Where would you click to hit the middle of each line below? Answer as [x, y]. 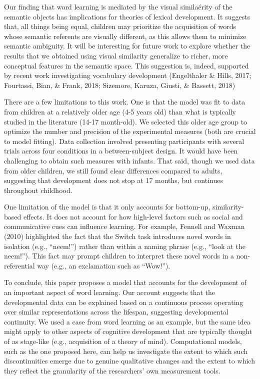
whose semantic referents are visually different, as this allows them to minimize [125, 36]
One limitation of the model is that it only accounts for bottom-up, [107, 207]
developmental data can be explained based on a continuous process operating [124, 302]
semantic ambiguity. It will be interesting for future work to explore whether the [127, 46]
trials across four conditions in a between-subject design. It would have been [121, 151]
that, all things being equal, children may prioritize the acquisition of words [120, 26]
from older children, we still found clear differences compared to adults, [113, 170]
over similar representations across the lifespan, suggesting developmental [116, 312]
